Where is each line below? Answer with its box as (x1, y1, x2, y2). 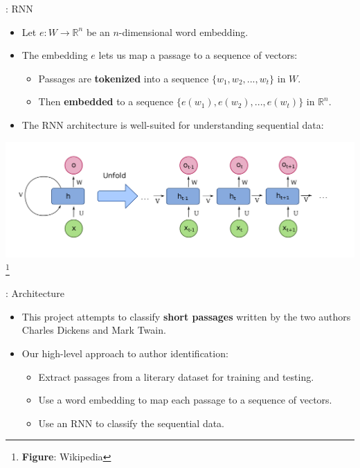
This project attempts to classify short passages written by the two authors (21, 309, 351, 323)
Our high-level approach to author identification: (21, 346, 228, 361)
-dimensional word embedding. (118, 24, 249, 39)
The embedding (21, 48, 88, 62)
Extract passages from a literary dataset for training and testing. (38, 369, 314, 384)
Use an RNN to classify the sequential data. (38, 415, 225, 430)
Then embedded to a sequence (38, 94, 174, 109)
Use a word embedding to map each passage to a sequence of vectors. (38, 393, 332, 407)
